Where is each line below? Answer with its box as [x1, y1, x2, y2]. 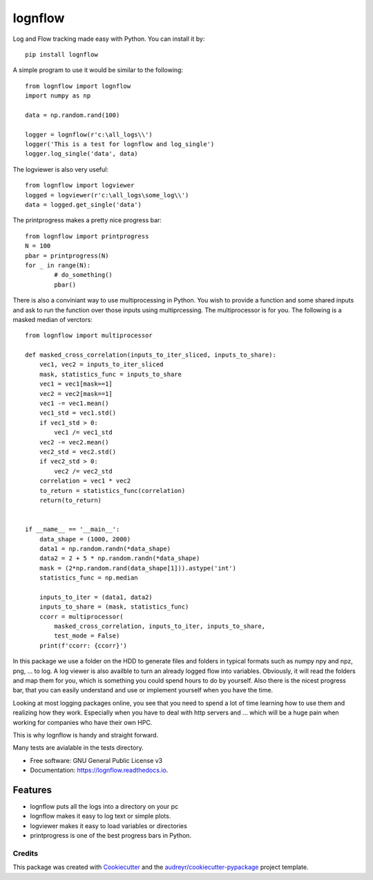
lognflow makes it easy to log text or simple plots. [30, 812, 171, 820]
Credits [12, 848, 38, 858]
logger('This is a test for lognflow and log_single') [25, 141, 215, 148]
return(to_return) [39, 496, 102, 504]
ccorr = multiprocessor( [39, 613, 124, 620]
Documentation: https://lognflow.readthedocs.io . [30, 766, 169, 775]
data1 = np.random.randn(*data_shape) [39, 544, 171, 553]
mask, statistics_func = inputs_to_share [39, 370, 182, 378]
